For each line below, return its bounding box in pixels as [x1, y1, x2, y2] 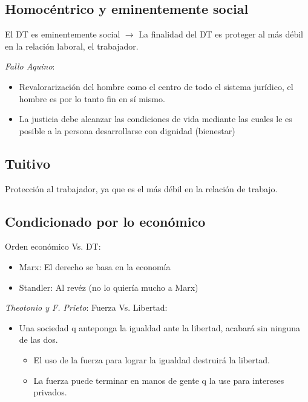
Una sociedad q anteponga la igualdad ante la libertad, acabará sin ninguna [19, 321, 301, 334]
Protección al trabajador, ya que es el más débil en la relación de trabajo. [5, 182, 278, 195]
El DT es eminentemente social [5, 28, 120, 41]
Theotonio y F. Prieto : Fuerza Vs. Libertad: [5, 301, 168, 314]
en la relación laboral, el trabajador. [5, 39, 139, 52]
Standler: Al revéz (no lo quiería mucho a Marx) [19, 280, 198, 293]
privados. [33, 386, 67, 398]
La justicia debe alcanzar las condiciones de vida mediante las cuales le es [19, 112, 292, 125]
